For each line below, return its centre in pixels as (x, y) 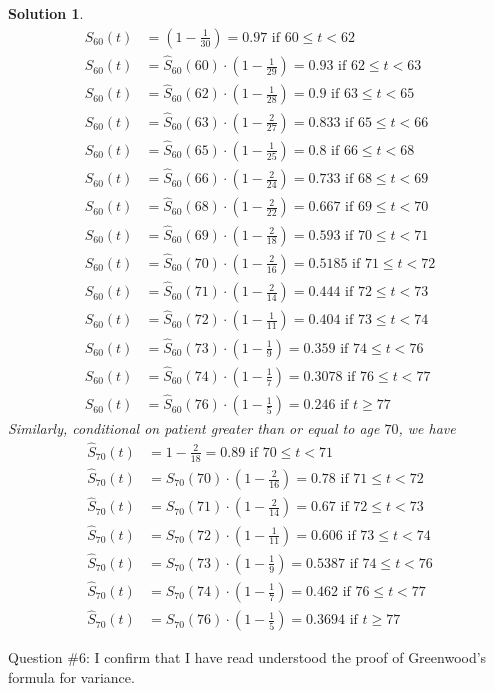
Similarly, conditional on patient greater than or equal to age (194, 428)
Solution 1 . (46, 13)
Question (35, 657)
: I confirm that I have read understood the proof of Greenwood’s (286, 657)
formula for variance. (71, 676)
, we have (427, 428)
